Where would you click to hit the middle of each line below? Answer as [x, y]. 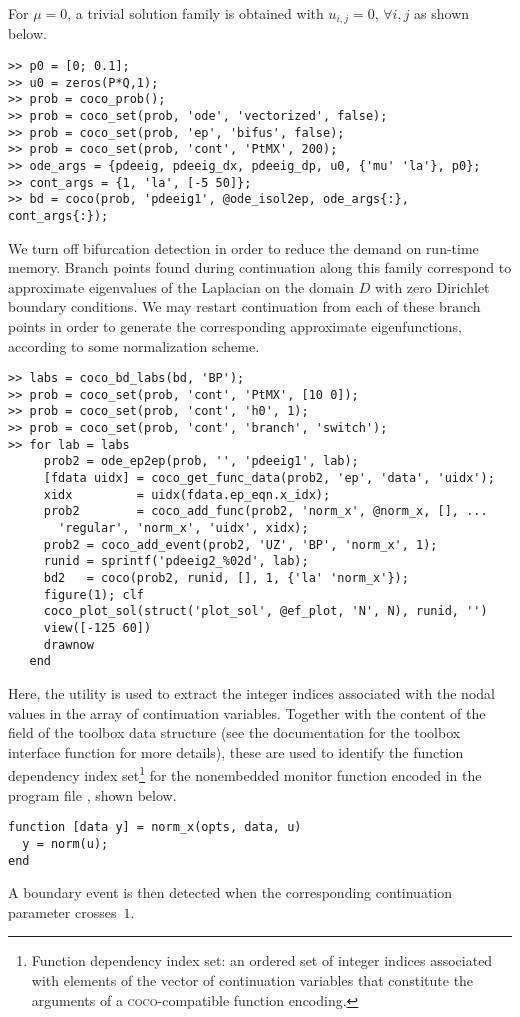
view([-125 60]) [97, 628]
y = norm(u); [65, 843]
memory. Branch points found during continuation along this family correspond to [260, 267]
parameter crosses [62, 911]
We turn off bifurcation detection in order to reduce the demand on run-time [243, 247]
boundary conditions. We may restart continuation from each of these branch [244, 306]
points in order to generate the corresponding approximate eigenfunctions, [235, 325]
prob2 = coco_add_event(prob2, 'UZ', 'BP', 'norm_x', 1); [240, 544]
